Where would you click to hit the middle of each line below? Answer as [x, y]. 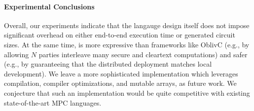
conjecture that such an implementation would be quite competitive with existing [127, 92]
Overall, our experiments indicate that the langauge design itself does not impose [127, 25]
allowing [17, 54]
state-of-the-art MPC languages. [53, 102]
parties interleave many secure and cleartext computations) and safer [143, 54]
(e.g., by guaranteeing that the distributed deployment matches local [108, 64]
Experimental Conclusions [49, 6]
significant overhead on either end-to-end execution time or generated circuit [120, 35]
